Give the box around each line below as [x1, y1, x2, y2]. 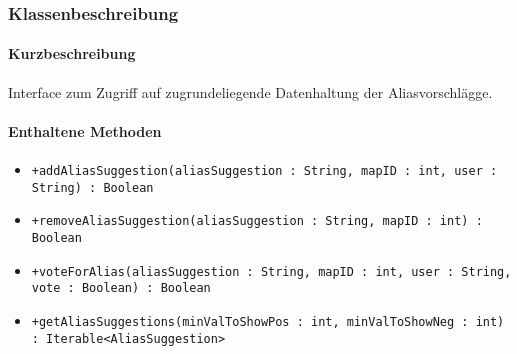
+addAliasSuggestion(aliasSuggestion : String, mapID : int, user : [31, 164, 498, 179]
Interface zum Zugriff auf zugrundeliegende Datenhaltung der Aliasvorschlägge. [8, 81, 493, 102]
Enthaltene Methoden [8, 120, 162, 141]
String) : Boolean [31, 180, 154, 195]
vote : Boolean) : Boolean [31, 281, 211, 296]
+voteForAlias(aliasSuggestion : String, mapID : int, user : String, [31, 264, 512, 279]
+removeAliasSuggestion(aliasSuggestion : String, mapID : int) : [31, 214, 483, 229]
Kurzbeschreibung [8, 43, 136, 64]
